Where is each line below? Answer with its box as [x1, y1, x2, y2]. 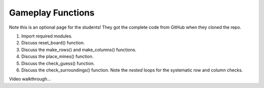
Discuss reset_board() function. [21, 40, 85, 46]
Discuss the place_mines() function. [21, 53, 94, 59]
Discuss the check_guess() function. [21, 60, 95, 66]
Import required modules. [21, 33, 73, 39]
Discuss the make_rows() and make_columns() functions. [21, 47, 137, 53]
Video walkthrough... [9, 76, 51, 82]
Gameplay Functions [9, 7, 95, 18]
